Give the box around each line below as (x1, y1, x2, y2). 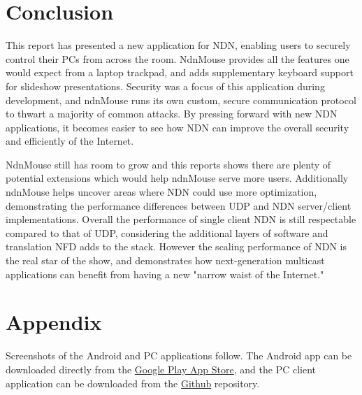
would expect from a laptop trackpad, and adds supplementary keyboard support (6, 65, 354, 80)
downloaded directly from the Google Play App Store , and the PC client (6, 361, 316, 376)
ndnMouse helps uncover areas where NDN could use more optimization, (6, 185, 317, 199)
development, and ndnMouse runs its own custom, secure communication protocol (6, 92, 356, 107)
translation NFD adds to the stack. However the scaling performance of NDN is (6, 239, 347, 254)
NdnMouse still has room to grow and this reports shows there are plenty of (6, 157, 331, 171)
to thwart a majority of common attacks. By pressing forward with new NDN (6, 106, 338, 121)
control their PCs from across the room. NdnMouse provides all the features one (6, 51, 349, 66)
